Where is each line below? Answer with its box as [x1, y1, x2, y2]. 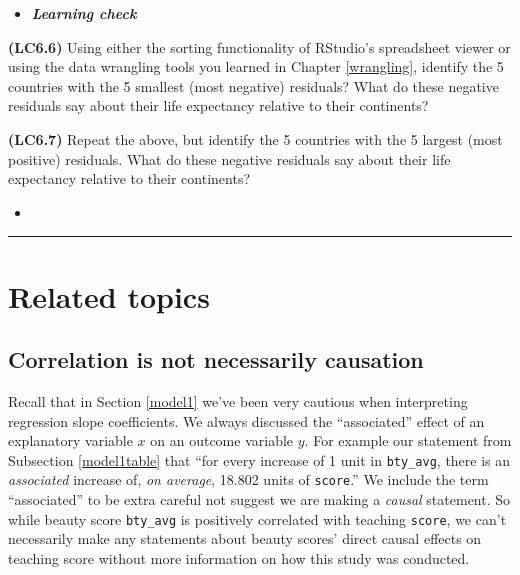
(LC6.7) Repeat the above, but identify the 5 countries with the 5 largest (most [8, 128, 503, 149]
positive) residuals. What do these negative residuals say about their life [8, 148, 451, 169]
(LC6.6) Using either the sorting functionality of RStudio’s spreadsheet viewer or [8, 36, 511, 57]
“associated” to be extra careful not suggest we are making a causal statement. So [8, 489, 511, 510]
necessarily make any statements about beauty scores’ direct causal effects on [8, 528, 482, 549]
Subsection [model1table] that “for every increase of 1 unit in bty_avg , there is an [8, 449, 511, 470]
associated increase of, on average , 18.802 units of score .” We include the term [8, 469, 489, 490]
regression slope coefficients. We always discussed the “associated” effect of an [8, 410, 485, 431]
